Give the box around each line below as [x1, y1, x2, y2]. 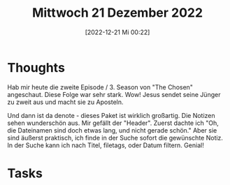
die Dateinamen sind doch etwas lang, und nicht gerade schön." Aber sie [7, 126, 217, 134]
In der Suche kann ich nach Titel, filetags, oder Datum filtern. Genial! [7, 141, 204, 149]
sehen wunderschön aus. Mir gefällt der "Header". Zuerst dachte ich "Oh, [7, 119, 219, 127]
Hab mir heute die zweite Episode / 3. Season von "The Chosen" [7, 82, 194, 91]
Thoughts [7, 59, 65, 75]
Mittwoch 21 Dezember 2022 [31, 5, 203, 21]
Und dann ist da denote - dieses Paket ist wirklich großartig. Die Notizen [7, 111, 215, 119]
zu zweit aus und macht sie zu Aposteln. [7, 98, 124, 106]
